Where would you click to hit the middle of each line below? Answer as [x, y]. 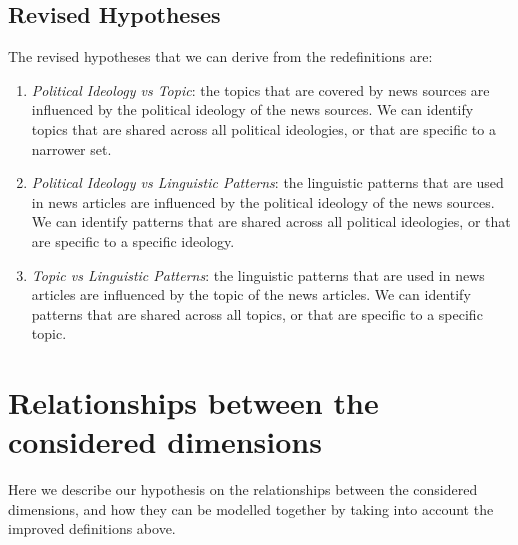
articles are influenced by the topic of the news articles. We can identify [251, 294]
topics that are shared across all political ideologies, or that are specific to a [263, 128]
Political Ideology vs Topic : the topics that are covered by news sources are [260, 89]
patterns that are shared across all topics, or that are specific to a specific [257, 313]
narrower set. [71, 148]
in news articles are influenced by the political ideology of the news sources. [263, 201]
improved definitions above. [92, 528]
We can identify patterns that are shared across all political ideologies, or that [271, 221]
